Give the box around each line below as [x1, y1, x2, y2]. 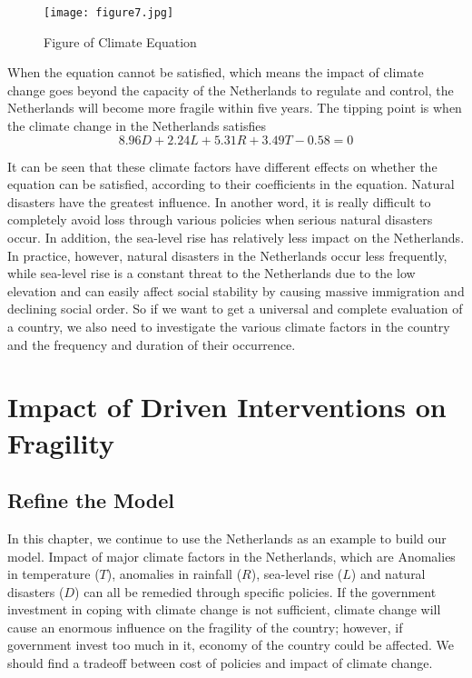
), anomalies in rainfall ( [106, 564, 242, 583]
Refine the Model [7, 486, 174, 514]
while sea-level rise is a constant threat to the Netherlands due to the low [7, 264, 416, 283]
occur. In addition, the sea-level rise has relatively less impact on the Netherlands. [7, 228, 465, 246]
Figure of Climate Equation [44, 32, 197, 51]
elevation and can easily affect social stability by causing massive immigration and [7, 281, 465, 300]
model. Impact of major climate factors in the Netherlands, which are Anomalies [7, 546, 456, 565]
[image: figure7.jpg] [44, 6, 174, 19]
